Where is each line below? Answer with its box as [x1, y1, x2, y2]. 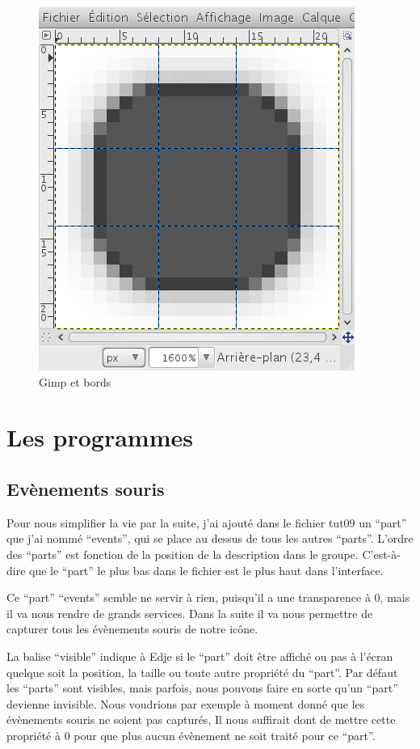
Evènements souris [6, 476, 165, 501]
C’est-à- [362, 545, 401, 562]
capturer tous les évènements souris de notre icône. [6, 620, 258, 637]
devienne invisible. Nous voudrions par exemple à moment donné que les [6, 695, 365, 712]
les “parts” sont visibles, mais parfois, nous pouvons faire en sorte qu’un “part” [6, 679, 398, 696]
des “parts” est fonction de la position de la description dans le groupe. [6, 545, 359, 562]
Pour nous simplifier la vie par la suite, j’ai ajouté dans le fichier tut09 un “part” [6, 514, 407, 531]
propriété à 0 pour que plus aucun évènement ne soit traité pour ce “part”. [6, 726, 376, 743]
